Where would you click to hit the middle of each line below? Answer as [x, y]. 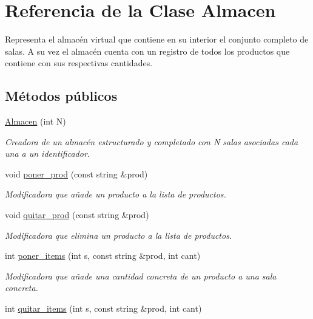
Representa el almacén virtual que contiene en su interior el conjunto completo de [157, 39]
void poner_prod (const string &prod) [76, 173]
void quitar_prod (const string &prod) [77, 215]
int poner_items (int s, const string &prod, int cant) [103, 256]
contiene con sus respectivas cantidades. [79, 63]
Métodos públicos [61, 96]
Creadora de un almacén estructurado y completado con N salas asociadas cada [152, 141]
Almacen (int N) [35, 121]
